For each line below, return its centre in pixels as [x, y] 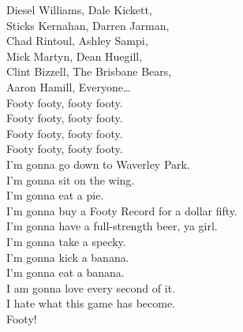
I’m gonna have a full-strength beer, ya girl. [112, 226]
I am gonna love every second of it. [91, 287]
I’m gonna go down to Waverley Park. [98, 164]
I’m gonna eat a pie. [55, 195]
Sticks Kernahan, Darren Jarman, [88, 25]
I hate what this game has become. [91, 303]
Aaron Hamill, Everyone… [69, 86]
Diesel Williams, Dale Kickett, [79, 9]
